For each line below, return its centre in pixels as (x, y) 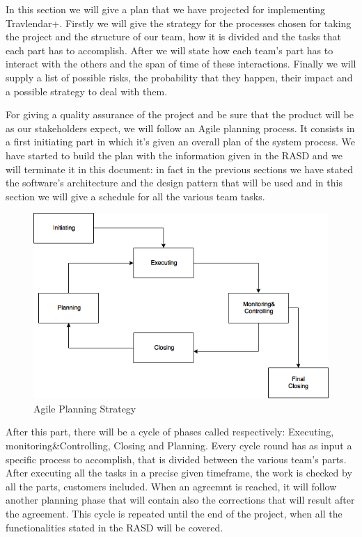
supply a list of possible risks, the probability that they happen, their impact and (179, 77)
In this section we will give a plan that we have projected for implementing (166, 9)
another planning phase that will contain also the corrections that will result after (180, 500)
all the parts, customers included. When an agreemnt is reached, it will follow (171, 486)
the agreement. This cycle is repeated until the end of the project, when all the (174, 513)
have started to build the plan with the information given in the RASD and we (174, 155)
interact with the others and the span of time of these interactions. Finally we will (181, 64)
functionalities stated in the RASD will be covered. (115, 527)
